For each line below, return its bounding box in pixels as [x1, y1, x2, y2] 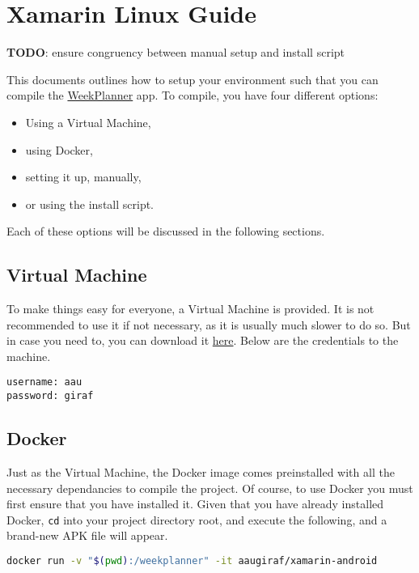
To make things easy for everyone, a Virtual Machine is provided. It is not [6, 300, 375, 317]
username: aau [6, 376, 83, 388]
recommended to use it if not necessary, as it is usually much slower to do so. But [6, 316, 411, 333]
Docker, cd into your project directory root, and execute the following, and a [6, 511, 387, 528]
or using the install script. [25, 195, 154, 212]
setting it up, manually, [25, 168, 142, 185]
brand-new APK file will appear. [6, 527, 168, 544]
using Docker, [25, 141, 93, 158]
